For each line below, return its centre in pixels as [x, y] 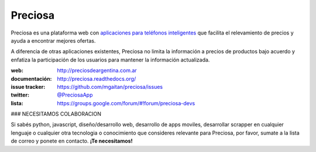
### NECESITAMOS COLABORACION [56, 114]
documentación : [31, 78]
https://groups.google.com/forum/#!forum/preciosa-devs [126, 103]
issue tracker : [28, 87]
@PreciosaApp [75, 95]
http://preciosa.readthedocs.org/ [97, 78]
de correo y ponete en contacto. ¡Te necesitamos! [72, 141]
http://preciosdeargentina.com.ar [97, 71]
